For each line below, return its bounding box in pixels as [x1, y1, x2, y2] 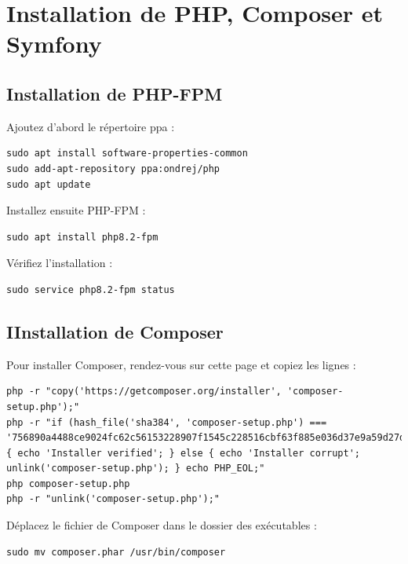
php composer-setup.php [6, 478, 130, 489]
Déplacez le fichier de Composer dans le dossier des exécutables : [6, 517, 317, 533]
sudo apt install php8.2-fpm [6, 231, 158, 243]
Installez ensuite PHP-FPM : [6, 202, 146, 218]
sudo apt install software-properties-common [6, 148, 248, 159]
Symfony [6, 27, 102, 60]
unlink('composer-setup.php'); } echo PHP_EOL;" [6, 463, 265, 474]
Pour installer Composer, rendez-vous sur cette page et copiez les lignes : [6, 356, 356, 372]
